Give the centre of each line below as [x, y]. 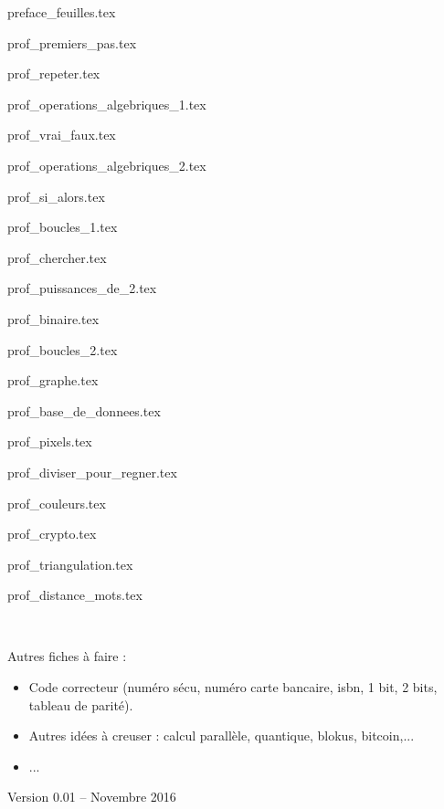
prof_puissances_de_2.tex [82, 288]
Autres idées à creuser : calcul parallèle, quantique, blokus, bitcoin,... [222, 735]
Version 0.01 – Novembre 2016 [92, 797]
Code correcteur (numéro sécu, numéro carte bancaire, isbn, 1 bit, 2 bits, [233, 687]
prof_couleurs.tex [57, 503]
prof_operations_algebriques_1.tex [107, 104]
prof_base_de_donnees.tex [84, 410]
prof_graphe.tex [53, 380]
